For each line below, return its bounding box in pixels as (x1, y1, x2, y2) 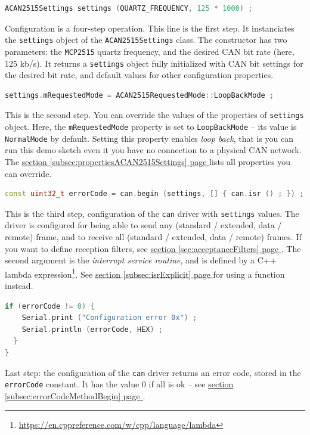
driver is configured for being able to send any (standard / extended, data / (5, 219, 282, 231)
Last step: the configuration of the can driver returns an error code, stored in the (5, 366, 301, 378)
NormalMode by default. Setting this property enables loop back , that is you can (5, 132, 294, 144)
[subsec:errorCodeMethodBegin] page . (5, 389, 145, 402)
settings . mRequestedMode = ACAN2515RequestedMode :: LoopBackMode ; (5, 91, 274, 100)
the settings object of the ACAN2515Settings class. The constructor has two (5, 33, 287, 46)
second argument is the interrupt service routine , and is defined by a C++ (5, 254, 277, 266)
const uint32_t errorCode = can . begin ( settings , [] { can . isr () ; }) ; (5, 189, 304, 198)
